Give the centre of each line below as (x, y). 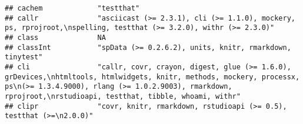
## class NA (55, 37)
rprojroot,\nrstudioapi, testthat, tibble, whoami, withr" (123, 96)
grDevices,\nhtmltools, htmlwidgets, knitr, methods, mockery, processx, (152, 77)
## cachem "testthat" (72, 8)
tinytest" (24, 57)
